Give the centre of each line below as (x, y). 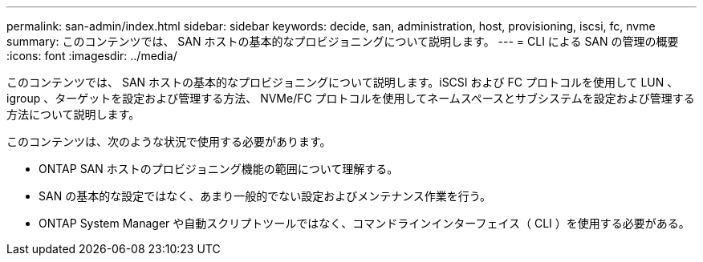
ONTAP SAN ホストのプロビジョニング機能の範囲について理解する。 (219, 169)
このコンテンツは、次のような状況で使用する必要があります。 (169, 141)
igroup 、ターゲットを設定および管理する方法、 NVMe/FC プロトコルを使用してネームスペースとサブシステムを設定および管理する (351, 98)
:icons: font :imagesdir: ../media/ (92, 56)
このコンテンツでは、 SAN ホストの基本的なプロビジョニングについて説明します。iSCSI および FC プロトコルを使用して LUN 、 (343, 82)
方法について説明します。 (73, 114)
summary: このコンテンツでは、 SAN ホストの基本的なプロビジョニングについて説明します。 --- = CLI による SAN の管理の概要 (343, 41)
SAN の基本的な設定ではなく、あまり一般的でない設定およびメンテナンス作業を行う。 (265, 196)
